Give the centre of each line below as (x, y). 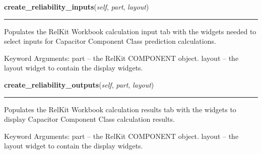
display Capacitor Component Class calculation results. (89, 119)
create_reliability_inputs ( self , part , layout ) (77, 7)
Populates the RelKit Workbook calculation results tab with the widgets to (120, 109)
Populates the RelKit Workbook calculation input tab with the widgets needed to (130, 31)
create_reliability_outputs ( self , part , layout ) (79, 84)
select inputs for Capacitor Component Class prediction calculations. (110, 41)
